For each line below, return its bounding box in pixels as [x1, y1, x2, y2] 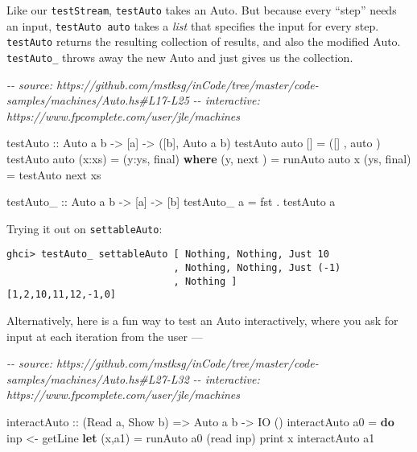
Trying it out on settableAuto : [6, 220, 163, 236]
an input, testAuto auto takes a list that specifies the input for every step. [6, 17, 379, 34]
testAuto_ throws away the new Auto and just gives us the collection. [6, 48, 353, 65]
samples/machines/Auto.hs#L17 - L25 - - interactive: [6, 92, 260, 109]
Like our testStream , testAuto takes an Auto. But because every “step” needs [6, 2, 397, 18]
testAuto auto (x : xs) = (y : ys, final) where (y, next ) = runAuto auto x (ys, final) [6, 150, 411, 166]
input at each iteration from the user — [6, 327, 203, 344]
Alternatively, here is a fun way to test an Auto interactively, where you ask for [6, 312, 398, 329]
